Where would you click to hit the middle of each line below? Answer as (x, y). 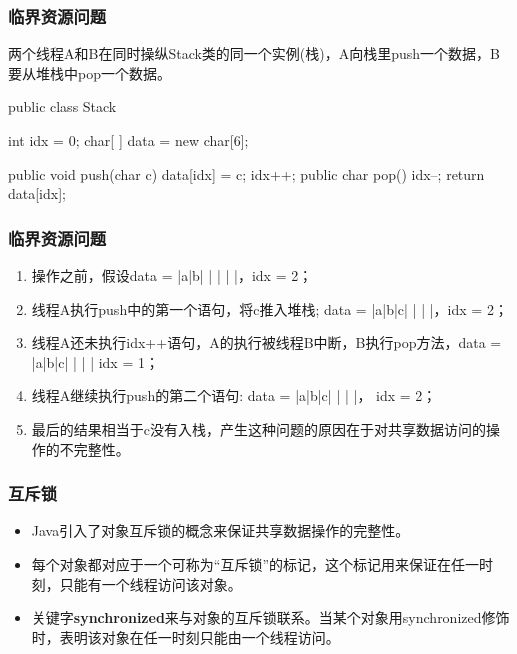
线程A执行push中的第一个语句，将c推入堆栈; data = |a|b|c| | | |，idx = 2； (269, 308)
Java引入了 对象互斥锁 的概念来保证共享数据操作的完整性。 (220, 530)
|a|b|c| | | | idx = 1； (95, 361)
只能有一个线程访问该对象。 (150, 583)
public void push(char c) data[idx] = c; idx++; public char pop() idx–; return (246, 173)
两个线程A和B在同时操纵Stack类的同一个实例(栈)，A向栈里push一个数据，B (254, 53)
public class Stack (62, 106)
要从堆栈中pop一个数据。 (89, 72)
